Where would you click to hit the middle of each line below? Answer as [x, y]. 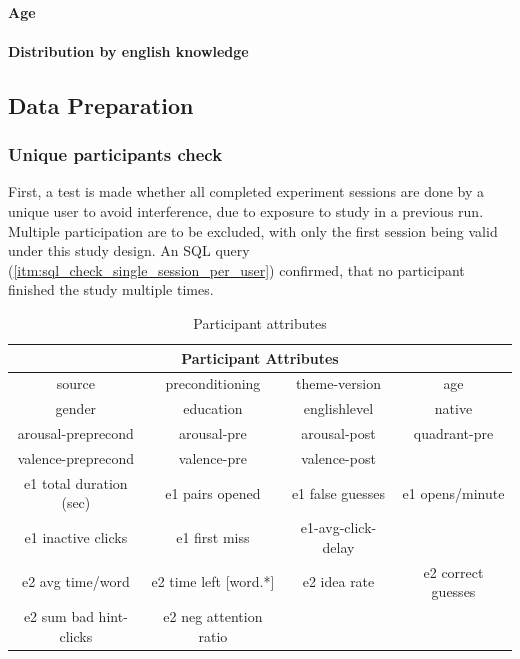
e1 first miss [213, 536]
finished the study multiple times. [111, 289]
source [75, 383]
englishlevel [338, 408]
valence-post [338, 457]
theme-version [338, 383]
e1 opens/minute [453, 492]
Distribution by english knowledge [128, 50]
